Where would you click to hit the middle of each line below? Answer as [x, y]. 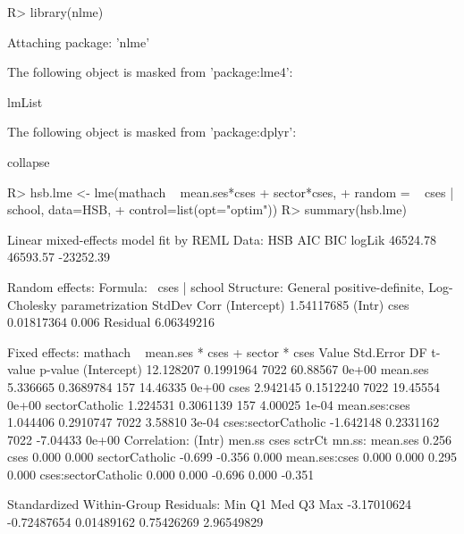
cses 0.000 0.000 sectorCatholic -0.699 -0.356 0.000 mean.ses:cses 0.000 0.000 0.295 [232, 457]
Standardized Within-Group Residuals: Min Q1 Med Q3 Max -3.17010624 [210, 504]
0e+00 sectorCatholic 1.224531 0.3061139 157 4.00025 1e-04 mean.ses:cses [209, 404]
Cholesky [32, 304]
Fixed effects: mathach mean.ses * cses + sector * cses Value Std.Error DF [217, 351]
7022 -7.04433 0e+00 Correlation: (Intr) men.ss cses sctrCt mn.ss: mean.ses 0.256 [229, 439]
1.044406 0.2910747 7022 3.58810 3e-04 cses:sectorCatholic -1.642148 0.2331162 [224, 422]
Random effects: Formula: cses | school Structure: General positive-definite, [216, 286]
